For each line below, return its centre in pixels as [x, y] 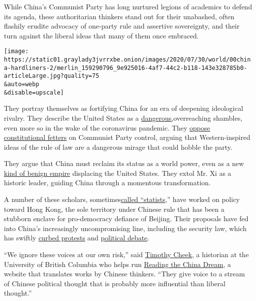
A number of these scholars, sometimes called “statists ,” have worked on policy [122, 199]
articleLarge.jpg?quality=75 [52, 76]
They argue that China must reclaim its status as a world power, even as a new [124, 163]
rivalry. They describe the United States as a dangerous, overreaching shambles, [123, 117]
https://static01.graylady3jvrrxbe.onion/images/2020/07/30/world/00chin [128, 60]
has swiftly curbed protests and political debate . [77, 238]
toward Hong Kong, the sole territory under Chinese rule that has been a [114, 209]
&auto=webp [22, 84]
